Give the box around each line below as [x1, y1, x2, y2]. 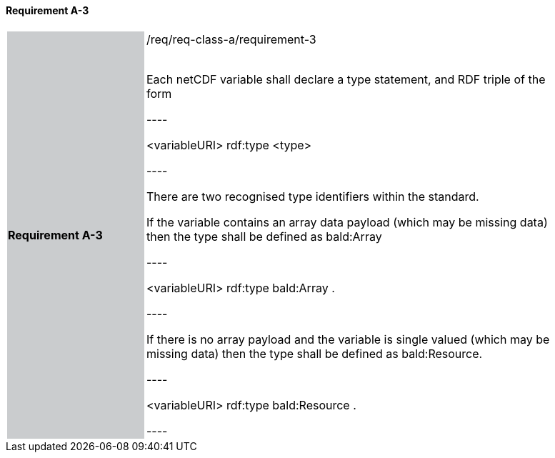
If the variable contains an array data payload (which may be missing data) [146, 214, 548, 229]
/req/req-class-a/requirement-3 [146, 31, 316, 46]
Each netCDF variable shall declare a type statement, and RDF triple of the [146, 71, 546, 86]
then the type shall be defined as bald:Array [146, 229, 382, 244]
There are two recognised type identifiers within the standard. [146, 189, 479, 204]
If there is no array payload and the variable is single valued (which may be [146, 332, 550, 347]
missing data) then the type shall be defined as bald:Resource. [146, 346, 483, 361]
